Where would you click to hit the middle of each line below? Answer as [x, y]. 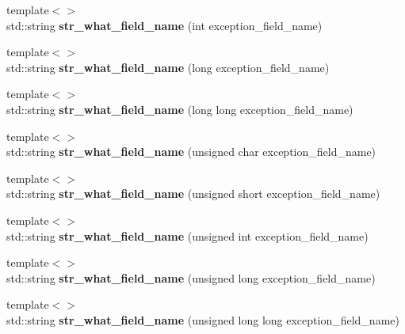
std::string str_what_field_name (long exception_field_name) [168, 67]
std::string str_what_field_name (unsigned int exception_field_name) [187, 235]
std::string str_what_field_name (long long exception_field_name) [180, 109]
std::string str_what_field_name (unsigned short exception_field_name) [193, 194]
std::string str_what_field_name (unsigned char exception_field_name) [191, 152]
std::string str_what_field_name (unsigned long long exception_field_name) [203, 319]
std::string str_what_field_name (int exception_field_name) [164, 25]
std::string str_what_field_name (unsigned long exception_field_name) [191, 277]
